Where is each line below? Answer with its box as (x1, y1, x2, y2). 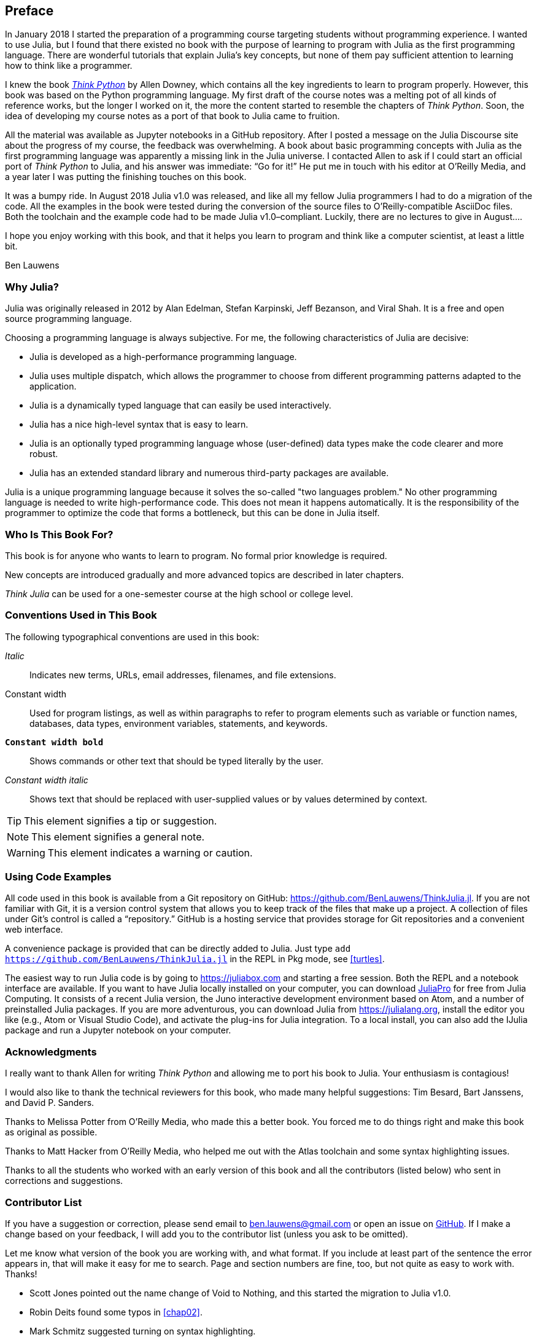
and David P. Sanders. (5, 1097, 95, 1108)
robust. (29, 449, 58, 460)
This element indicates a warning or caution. (47, 846, 253, 859)
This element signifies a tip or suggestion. (24, 814, 217, 827)
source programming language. (5, 313, 132, 324)
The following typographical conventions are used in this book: (5, 631, 260, 642)
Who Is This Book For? (5, 528, 114, 541)
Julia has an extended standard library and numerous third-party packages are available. (29, 468, 389, 479)
